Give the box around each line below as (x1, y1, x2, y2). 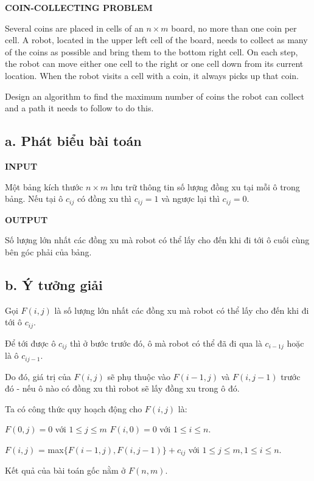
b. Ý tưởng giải (5, 275, 103, 294)
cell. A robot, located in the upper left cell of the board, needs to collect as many (5, 33, 308, 46)
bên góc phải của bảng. (5, 245, 92, 258)
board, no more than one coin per (171, 21, 297, 34)
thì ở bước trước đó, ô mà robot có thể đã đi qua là (70, 336, 262, 349)
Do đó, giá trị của (5, 370, 71, 382)
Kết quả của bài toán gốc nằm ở (5, 464, 126, 477)
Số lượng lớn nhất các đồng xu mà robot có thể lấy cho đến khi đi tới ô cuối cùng (5, 234, 310, 246)
